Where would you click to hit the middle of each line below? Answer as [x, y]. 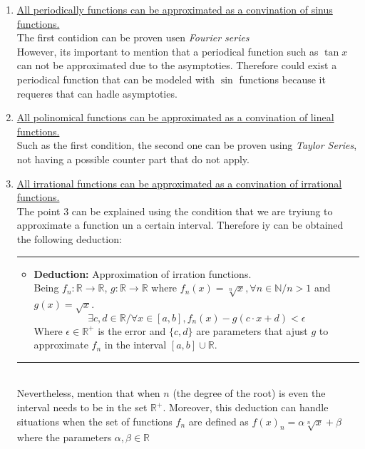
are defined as [219, 421]
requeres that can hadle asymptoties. [97, 93]
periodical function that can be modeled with [116, 79]
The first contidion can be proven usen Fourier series [133, 37]
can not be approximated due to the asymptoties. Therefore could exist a [177, 65]
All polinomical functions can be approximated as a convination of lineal [175, 117]
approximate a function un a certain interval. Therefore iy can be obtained [180, 225]
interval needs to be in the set [82, 407]
